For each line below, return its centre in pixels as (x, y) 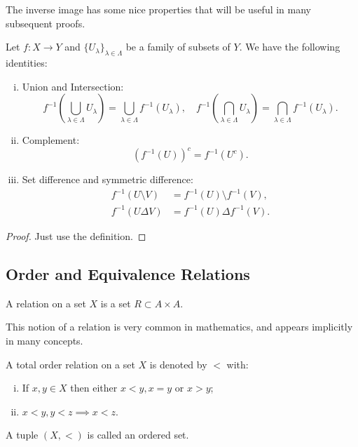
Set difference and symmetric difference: (108, 179)
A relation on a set (46, 303)
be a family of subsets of (178, 47)
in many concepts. (44, 340)
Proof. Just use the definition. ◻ (76, 235)
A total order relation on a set (70, 364)
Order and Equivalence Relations (128, 273)
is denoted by (178, 364)
